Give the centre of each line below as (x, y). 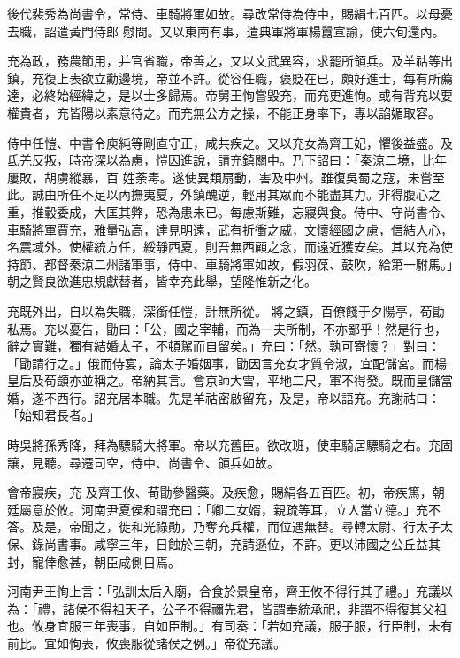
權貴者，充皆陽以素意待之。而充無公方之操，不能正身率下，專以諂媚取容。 (224, 112)
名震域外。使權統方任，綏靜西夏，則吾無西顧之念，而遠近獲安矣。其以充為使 (230, 247)
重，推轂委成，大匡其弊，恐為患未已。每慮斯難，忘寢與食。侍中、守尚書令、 (230, 211)
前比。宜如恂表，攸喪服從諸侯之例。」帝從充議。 (146, 643)
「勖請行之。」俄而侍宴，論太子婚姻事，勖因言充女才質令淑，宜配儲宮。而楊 (227, 363)
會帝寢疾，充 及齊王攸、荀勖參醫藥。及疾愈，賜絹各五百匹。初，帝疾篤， (220, 492)
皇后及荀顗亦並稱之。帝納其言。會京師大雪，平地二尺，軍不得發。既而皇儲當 (230, 380)
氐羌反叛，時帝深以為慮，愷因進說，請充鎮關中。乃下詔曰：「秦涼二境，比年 (227, 160)
